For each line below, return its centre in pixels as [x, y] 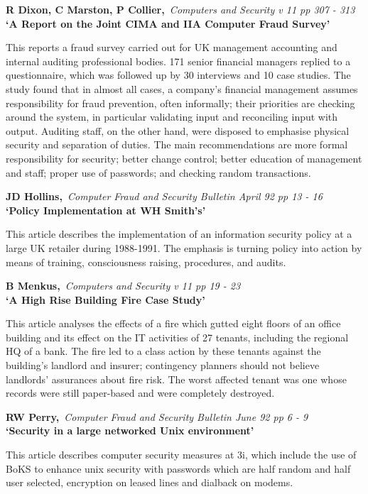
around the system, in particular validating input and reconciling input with [172, 117]
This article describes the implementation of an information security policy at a [179, 234]
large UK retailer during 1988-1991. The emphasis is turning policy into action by [184, 247]
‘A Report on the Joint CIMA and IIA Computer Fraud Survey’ [168, 23]
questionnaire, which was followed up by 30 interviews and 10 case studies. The [178, 75]
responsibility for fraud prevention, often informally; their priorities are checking [180, 103]
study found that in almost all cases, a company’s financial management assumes [182, 88]
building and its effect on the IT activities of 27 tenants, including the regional [177, 337]
